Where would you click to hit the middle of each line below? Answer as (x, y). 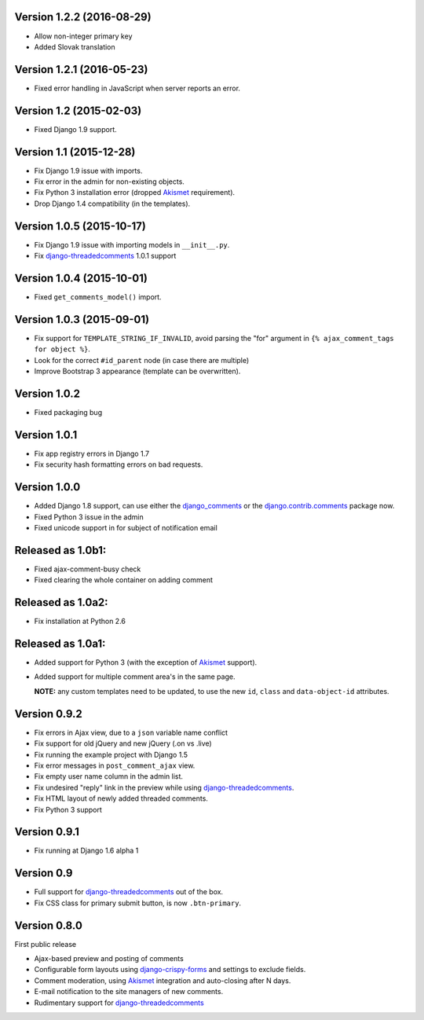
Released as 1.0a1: (60, 643)
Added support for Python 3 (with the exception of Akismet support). (146, 662)
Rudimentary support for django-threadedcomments (119, 1003)
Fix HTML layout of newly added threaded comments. (121, 798)
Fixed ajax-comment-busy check (88, 569)
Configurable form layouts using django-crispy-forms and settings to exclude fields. (170, 970)
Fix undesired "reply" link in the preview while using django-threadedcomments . (164, 787)
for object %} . (62, 349)
